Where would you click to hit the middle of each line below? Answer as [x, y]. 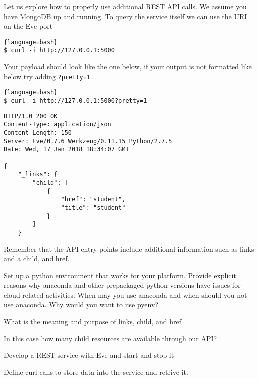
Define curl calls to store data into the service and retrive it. [96, 372]
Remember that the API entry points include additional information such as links [129, 249]
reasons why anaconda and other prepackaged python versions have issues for [122, 285]
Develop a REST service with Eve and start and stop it [89, 355]
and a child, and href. [37, 259]
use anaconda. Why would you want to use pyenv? [81, 305]
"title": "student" [93, 208]
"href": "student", [93, 200]
